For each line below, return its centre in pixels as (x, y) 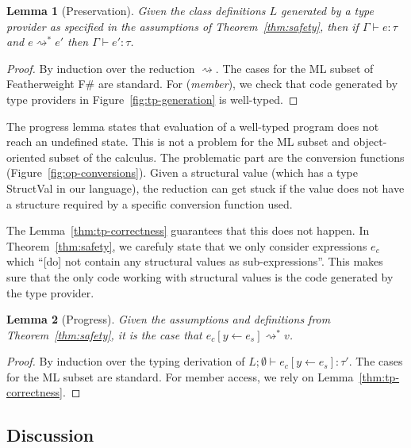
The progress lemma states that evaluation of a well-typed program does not (193, 126)
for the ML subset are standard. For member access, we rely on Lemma (180, 376)
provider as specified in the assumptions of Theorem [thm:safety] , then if (182, 26)
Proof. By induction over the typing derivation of (126, 361)
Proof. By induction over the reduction (101, 68)
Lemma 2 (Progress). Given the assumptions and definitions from (169, 319)
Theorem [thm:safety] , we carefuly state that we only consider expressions (187, 245)
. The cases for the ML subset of (294, 68)
